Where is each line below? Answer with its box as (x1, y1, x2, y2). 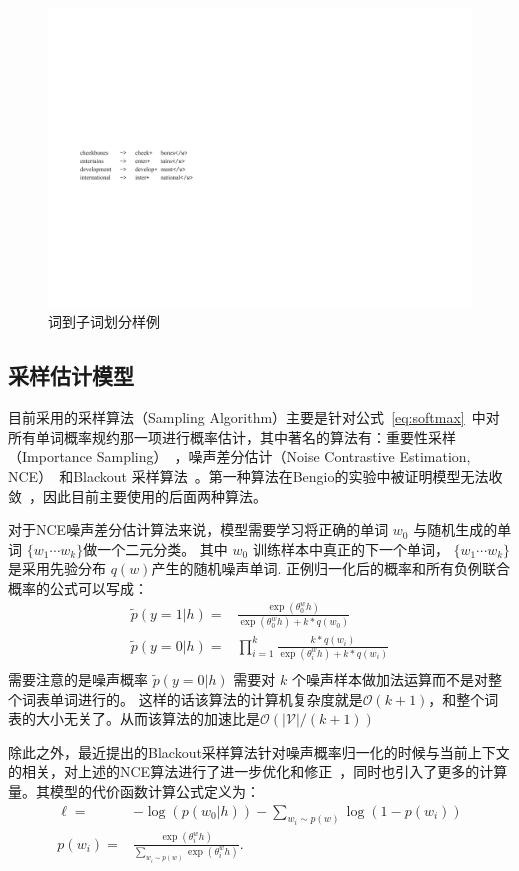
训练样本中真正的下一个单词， (252, 538, 449, 559)
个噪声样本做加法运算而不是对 (291, 668, 488, 689)
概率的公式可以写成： (8, 577, 148, 598)
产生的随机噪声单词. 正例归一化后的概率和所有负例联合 (151, 558, 510, 579)
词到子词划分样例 (48, 311, 160, 332)
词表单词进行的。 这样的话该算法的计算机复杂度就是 (21, 688, 363, 709)
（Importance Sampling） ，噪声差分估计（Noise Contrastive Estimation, (8, 446, 471, 467)
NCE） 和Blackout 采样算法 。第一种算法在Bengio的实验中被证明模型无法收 (8, 465, 503, 486)
